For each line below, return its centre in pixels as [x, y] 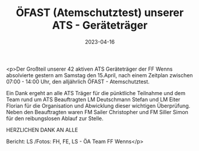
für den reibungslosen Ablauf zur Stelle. [55, 118]
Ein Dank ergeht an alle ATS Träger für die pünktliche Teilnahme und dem [96, 93]
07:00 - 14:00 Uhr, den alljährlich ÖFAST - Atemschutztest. [78, 81]
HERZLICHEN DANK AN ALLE [42, 130]
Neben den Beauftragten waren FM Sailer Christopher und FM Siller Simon [97, 112]
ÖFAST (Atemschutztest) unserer [100, 13]
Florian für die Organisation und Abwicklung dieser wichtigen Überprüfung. [98, 106]
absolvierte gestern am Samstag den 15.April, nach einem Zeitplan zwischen [99, 75]
